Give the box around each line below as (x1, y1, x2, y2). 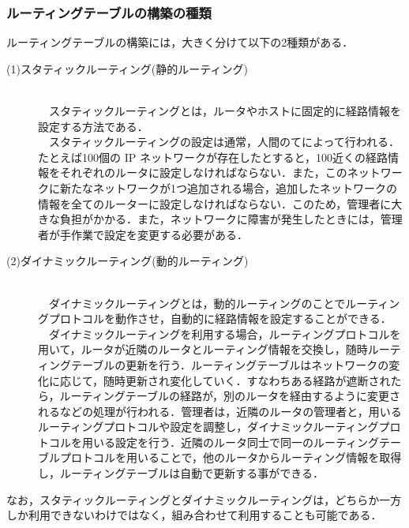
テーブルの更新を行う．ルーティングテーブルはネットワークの (70, 356, 389, 373)
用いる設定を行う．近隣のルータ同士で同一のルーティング (81, 433, 380, 450)
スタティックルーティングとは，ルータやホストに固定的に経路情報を (48, 103, 401, 118)
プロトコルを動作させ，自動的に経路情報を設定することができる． (48, 310, 392, 327)
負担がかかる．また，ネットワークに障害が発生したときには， (59, 211, 381, 227)
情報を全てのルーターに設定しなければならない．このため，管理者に (38, 195, 392, 212)
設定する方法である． (38, 118, 148, 134)
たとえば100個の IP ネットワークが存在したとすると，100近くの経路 (38, 148, 388, 165)
